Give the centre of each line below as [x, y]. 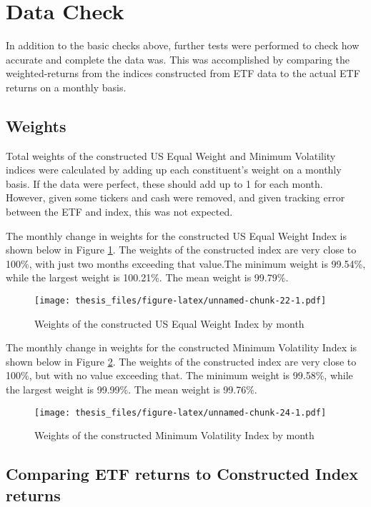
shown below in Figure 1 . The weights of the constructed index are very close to [181, 250]
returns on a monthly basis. [66, 87]
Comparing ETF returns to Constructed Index [182, 474]
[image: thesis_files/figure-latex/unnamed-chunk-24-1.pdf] [180, 412]
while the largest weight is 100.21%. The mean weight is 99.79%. [147, 277]
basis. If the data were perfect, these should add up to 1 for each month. [164, 183]
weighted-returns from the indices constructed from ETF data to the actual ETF [183, 73]
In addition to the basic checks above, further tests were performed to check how [183, 45]
